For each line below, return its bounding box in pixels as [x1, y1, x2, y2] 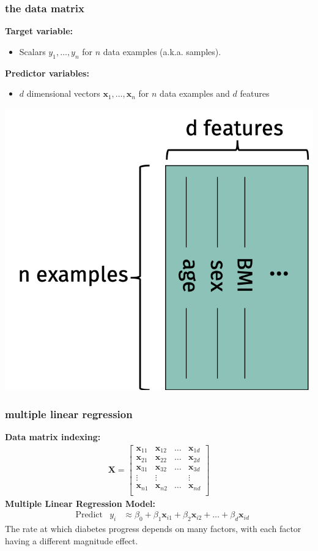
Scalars [19, 45, 46, 58]
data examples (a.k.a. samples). [103, 45, 221, 58]
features [240, 87, 270, 100]
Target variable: [5, 24, 73, 37]
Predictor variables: [5, 66, 89, 79]
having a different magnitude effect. [5, 534, 138, 547]
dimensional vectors [26, 87, 100, 100]
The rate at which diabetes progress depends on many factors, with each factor [5, 522, 301, 535]
